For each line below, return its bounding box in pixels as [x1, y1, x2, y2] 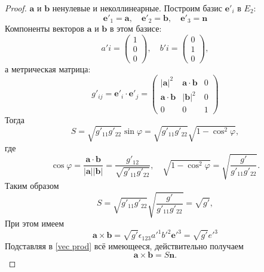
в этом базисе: [109, 22, 162, 35]
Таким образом [5, 179, 59, 191]
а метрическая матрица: [5, 62, 91, 75]
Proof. [5, 2, 27, 14]
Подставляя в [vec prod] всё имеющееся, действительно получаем [5, 239, 244, 252]
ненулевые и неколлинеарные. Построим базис [52, 2, 223, 14]
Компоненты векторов [5, 22, 85, 35]
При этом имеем [5, 217, 65, 229]
